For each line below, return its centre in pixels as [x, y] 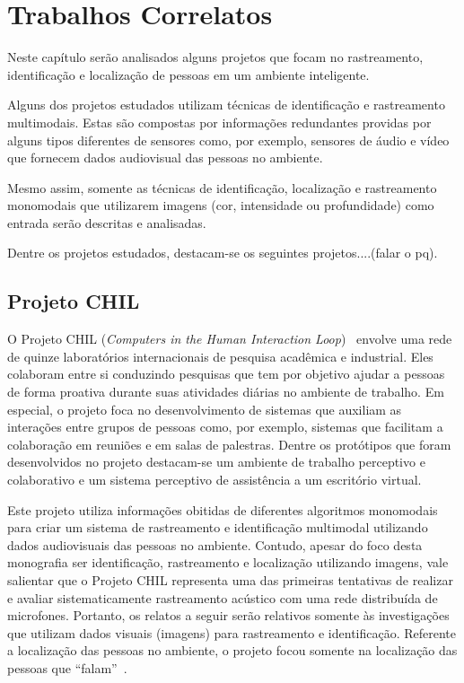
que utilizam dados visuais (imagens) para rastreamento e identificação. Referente [232, 632]
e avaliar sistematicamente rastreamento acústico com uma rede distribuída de [223, 597]
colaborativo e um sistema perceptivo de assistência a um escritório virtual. [214, 480]
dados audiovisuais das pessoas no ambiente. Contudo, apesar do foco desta [215, 544]
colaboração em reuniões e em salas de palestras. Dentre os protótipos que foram [229, 444]
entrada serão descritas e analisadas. [107, 222]
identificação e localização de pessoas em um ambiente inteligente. [188, 74]
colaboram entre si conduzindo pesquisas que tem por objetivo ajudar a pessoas [226, 374]
